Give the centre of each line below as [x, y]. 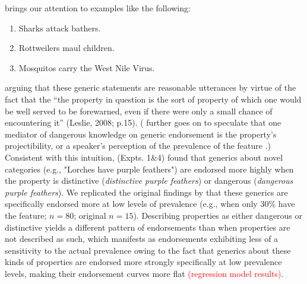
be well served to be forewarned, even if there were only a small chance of [139, 111]
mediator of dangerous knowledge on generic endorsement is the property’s [141, 134]
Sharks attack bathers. [60, 28]
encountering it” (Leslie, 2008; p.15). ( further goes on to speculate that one [143, 122]
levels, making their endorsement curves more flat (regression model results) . [144, 273]
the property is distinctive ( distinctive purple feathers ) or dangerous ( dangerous [149, 181]
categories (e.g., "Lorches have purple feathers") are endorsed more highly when [149, 169]
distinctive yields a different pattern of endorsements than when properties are [148, 227]
